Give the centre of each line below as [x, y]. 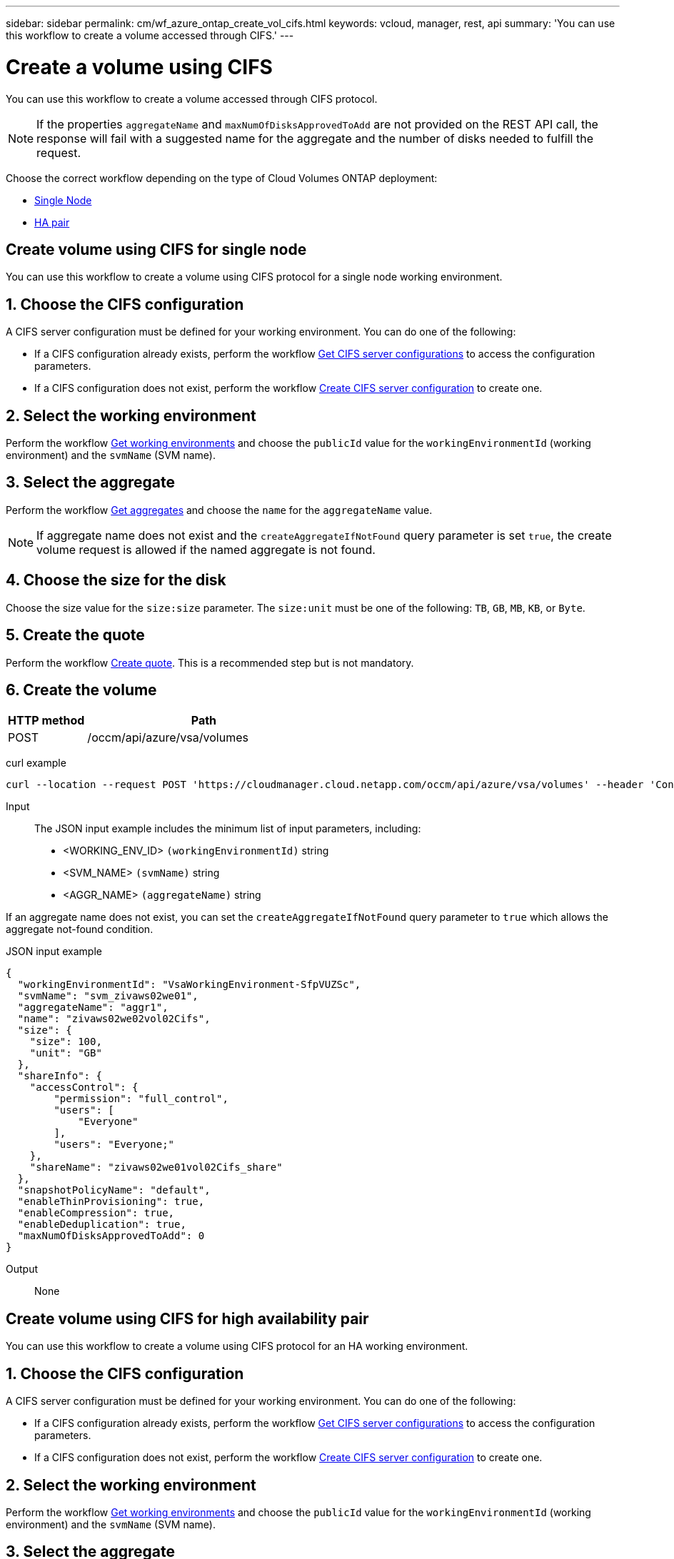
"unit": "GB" [66, 1053]
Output [22, 1269]
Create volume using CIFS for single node [156, 249]
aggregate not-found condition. [80, 929]
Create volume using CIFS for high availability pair [187, 1318]
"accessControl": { [84, 1088]
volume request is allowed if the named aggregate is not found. [206, 549]
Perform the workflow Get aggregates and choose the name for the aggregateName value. [219, 510]
